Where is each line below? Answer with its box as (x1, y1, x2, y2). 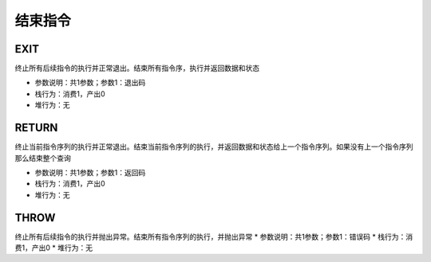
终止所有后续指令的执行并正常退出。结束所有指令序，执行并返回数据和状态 (14, 64, 259, 73)
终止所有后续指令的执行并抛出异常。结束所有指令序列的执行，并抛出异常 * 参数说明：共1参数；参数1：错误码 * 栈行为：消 (14, 232, 413, 241)
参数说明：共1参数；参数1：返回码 (34, 167, 146, 177)
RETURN (14, 121, 58, 135)
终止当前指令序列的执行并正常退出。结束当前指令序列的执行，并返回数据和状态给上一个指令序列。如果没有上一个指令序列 (14, 142, 413, 151)
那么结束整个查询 (14, 153, 71, 162)
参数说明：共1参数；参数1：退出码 (34, 78, 146, 88)
